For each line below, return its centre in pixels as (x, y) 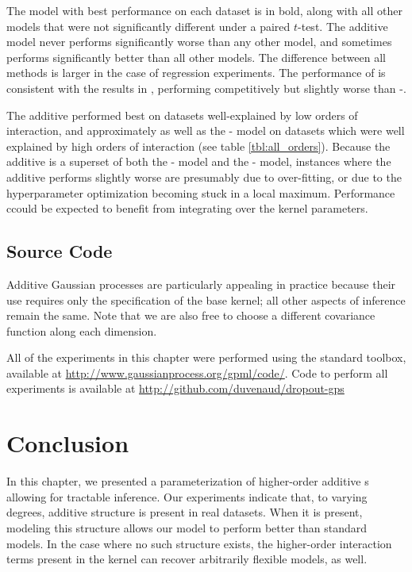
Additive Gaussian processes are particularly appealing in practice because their (201, 284)
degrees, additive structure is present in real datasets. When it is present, (185, 512)
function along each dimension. (82, 330)
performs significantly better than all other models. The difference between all (196, 57)
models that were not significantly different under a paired (148, 26)
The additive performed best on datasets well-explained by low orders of (182, 115)
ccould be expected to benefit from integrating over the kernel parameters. (187, 208)
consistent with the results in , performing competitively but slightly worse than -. (206, 88)
